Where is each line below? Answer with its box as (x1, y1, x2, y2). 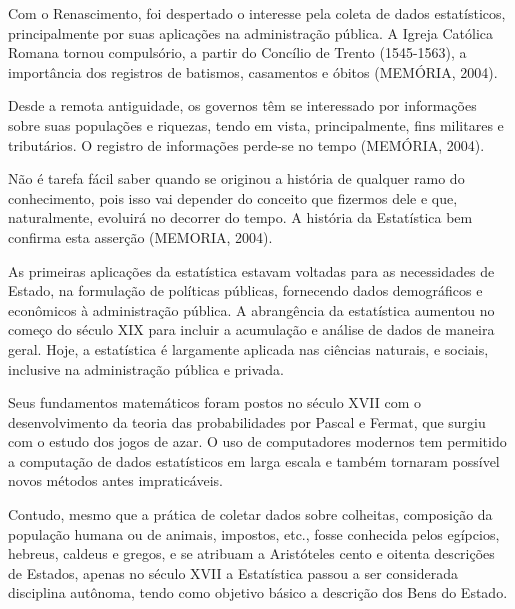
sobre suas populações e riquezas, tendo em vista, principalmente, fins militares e (8, 114, 504, 135)
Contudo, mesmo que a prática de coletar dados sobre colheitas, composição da (8, 504, 493, 525)
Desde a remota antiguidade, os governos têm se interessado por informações (8, 95, 477, 116)
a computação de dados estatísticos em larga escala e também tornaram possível (8, 450, 500, 471)
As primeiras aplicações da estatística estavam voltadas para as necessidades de (8, 260, 495, 281)
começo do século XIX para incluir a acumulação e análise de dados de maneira (8, 319, 495, 340)
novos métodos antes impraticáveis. (8, 470, 223, 491)
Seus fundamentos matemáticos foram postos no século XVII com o (8, 392, 422, 413)
